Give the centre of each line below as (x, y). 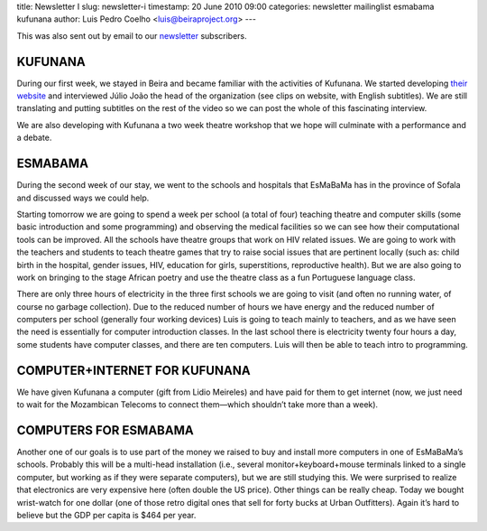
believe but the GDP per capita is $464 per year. (106, 515)
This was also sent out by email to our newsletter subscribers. (132, 35)
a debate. (34, 138)
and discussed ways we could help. (83, 198)
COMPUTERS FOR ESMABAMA (105, 430)
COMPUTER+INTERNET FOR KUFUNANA (134, 370)
